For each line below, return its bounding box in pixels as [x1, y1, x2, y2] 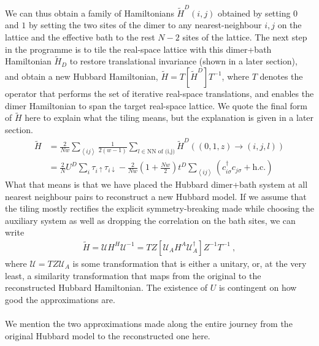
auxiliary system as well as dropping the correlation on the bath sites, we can [5, 213, 296, 226]
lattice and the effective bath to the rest [5, 30, 155, 43]
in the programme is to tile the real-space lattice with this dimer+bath [5, 42, 272, 55]
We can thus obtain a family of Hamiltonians [5, 6, 174, 19]
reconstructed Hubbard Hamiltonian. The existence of [5, 281, 208, 294]
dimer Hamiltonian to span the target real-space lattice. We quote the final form [5, 99, 308, 112]
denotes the [259, 69, 303, 82]
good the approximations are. [5, 293, 115, 306]
